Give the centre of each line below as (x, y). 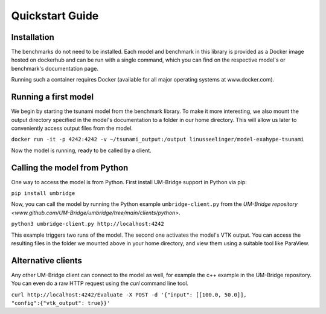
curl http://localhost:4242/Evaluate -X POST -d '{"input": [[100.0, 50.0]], (129, 295)
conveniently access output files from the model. (72, 128)
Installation (33, 37)
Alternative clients (47, 261)
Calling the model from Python (70, 168)
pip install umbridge (43, 193)
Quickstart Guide (55, 16)
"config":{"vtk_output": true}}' (61, 303)
